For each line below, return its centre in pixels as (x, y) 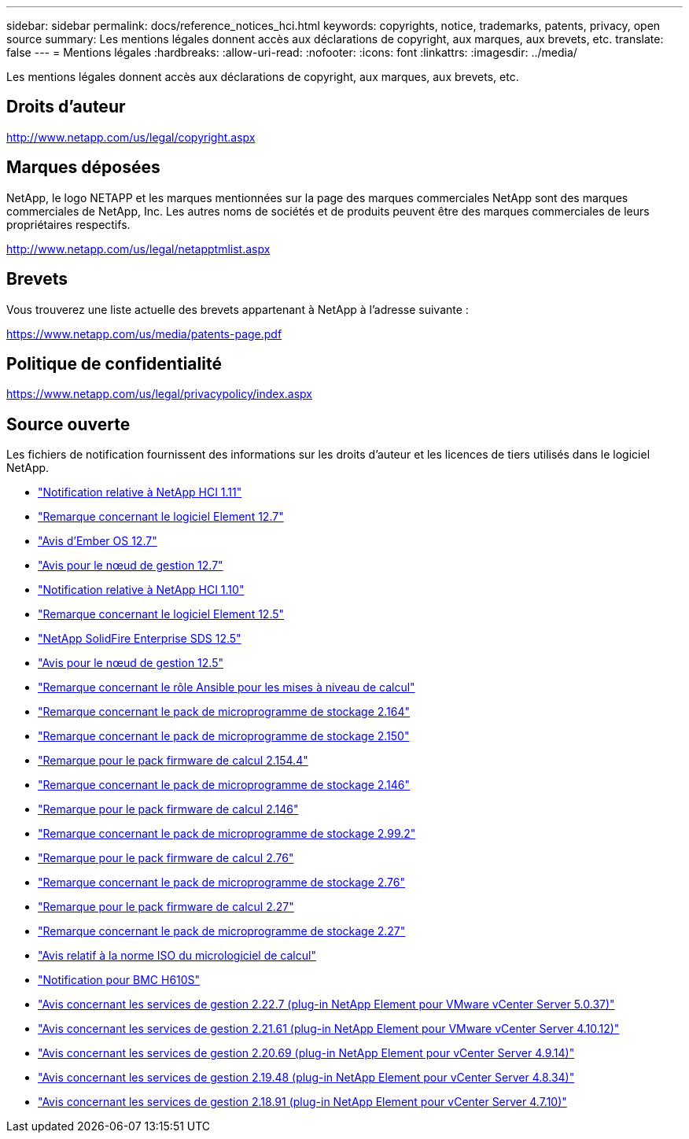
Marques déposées (83, 168)
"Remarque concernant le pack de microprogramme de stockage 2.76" (222, 883)
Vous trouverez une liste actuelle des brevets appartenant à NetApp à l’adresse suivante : (238, 309)
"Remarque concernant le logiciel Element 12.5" (161, 614)
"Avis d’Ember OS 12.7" (98, 541)
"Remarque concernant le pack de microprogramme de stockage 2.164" (224, 712)
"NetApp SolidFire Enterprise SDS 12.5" (140, 639)
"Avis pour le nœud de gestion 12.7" (131, 566)
